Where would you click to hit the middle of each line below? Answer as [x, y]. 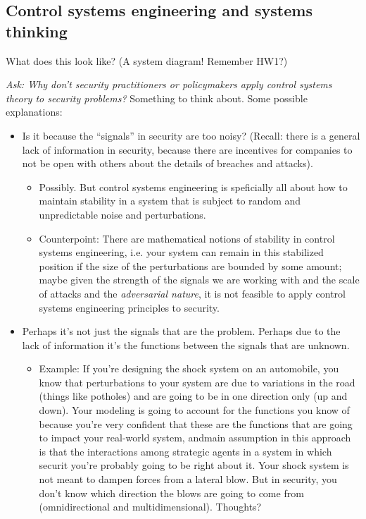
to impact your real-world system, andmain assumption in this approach [195, 438]
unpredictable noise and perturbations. [122, 214]
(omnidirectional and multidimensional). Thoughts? [150, 507]
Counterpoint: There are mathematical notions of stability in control [187, 238]
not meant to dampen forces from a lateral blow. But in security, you [188, 479]
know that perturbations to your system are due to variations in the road [197, 382]
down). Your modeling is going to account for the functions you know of [194, 410]
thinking [37, 31]
